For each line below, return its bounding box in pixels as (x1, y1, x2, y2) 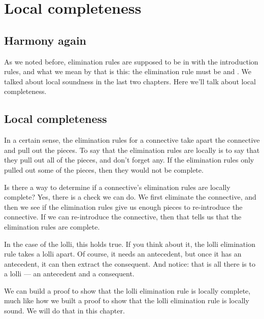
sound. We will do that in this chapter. (4, 305, 125, 316)
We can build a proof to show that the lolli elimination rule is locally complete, (4, 285, 251, 296)
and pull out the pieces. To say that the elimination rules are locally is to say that (4, 144, 260, 155)
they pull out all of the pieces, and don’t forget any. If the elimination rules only (4, 154, 254, 165)
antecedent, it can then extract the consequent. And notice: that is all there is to (4, 258, 255, 269)
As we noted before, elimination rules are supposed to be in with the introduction (4, 56, 258, 67)
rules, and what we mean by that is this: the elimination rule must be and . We (4, 66, 251, 77)
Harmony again (4, 32, 86, 48)
